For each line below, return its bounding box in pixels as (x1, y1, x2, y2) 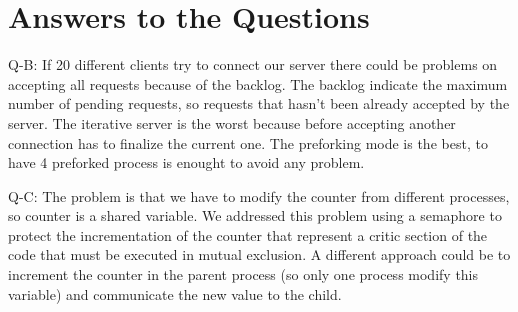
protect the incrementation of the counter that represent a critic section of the (8, 224, 488, 245)
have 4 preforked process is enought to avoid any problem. (8, 152, 365, 173)
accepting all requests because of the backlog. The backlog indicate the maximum (8, 73, 508, 94)
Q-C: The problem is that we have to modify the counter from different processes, (8, 185, 510, 206)
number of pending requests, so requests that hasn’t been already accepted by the (8, 93, 510, 114)
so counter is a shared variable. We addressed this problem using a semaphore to (8, 205, 502, 226)
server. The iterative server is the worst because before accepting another (8, 112, 456, 133)
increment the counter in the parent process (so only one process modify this (8, 264, 479, 285)
